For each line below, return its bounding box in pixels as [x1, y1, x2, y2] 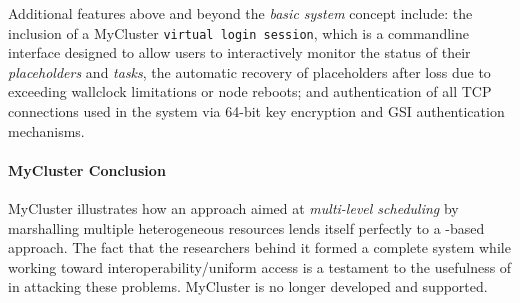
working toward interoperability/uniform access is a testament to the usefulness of [8, 256, 512, 277]
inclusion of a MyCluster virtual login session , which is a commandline [8, 22, 469, 43]
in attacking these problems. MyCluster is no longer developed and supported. [8, 276, 488, 297]
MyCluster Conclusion [8, 159, 166, 180]
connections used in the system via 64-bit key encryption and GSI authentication [8, 101, 505, 122]
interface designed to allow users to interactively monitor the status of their [8, 42, 471, 63]
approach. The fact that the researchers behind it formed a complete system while [8, 237, 511, 258]
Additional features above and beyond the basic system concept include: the [8, 3, 473, 23]
